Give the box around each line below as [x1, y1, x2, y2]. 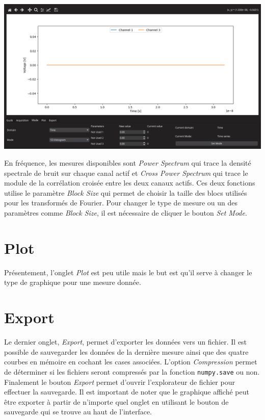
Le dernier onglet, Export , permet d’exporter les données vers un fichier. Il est [4, 336, 247, 347]
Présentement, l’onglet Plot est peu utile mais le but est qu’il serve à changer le [4, 267, 252, 277]
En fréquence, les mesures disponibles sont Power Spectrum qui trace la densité [4, 157, 251, 168]
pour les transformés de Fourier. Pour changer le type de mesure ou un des [4, 197, 238, 208]
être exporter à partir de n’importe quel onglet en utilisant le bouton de [4, 396, 229, 407]
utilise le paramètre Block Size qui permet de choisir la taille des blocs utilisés [4, 187, 247, 198]
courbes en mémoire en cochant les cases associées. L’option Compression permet [4, 356, 257, 367]
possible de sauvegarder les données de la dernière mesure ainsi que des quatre [4, 346, 249, 357]
